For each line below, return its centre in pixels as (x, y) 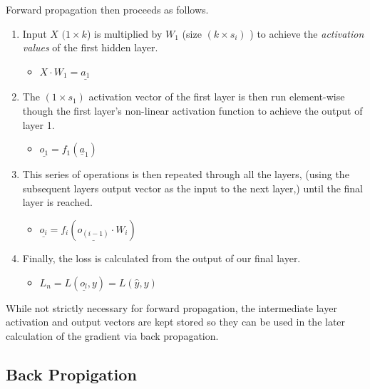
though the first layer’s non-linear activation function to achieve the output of (192, 111)
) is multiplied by (124, 33)
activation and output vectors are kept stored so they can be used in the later (176, 322)
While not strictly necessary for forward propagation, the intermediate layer (171, 307)
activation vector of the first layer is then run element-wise (217, 97)
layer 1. (38, 124)
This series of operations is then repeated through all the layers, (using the (186, 174)
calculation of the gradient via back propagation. (112, 335)
